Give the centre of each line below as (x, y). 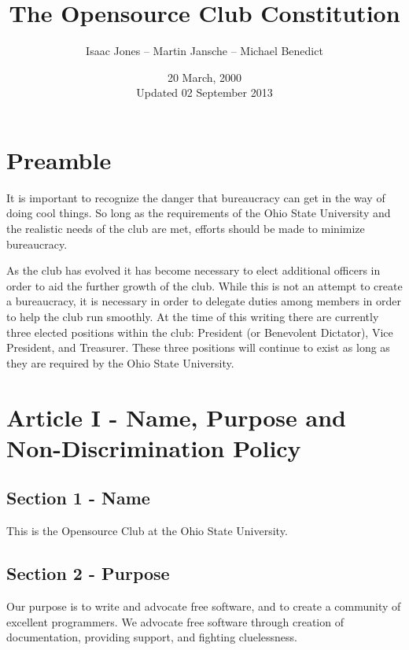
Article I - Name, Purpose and (176, 417)
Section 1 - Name (78, 498)
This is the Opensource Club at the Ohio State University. (147, 531)
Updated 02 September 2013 (204, 92)
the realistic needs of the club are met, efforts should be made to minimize (186, 229)
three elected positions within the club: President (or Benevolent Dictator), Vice (200, 332)
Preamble (59, 159)
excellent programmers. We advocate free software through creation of (175, 621)
